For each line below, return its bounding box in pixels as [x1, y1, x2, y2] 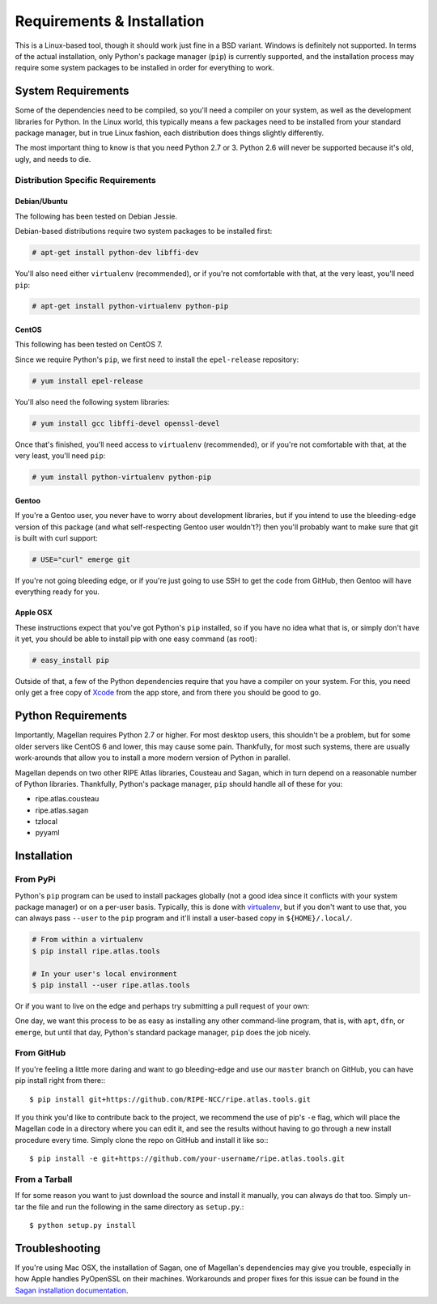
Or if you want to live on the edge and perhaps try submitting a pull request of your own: [15, 1000, 310, 1011]
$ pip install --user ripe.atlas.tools [32, 980, 190, 989]
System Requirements [15, 84, 129, 98]
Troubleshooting [15, 1241, 101, 1255]
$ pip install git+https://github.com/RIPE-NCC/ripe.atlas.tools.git [29, 1094, 312, 1104]
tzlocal [35, 817, 58, 826]
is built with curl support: [15, 533, 99, 542]
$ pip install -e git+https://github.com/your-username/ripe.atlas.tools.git [29, 1154, 346, 1163]
